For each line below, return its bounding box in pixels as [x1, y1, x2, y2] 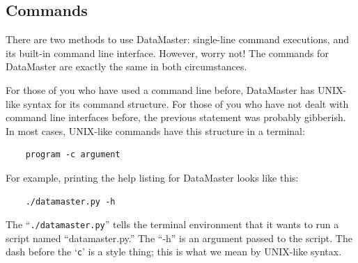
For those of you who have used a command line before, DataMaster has [6, 82, 315, 97]
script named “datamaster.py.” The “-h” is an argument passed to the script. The [6, 230, 352, 245]
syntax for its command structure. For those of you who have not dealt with [23, 96, 349, 111]
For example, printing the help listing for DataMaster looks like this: [6, 170, 299, 184]
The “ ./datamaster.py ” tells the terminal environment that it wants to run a [6, 217, 339, 232]
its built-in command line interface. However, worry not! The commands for [6, 45, 329, 60]
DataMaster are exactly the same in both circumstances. [6, 59, 247, 74]
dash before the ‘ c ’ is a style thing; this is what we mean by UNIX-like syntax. [6, 244, 342, 259]
